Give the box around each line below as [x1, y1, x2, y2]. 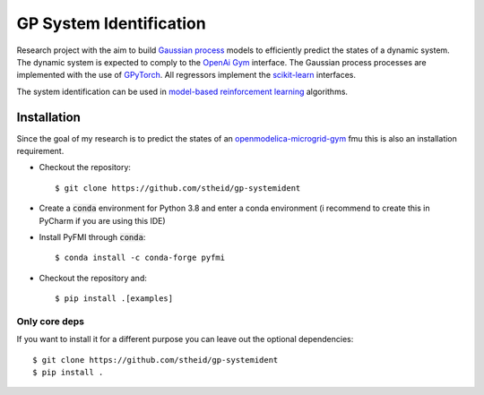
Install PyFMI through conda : [39, 231, 146, 242]
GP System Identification [16, 13, 206, 33]
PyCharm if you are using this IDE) [39, 215, 166, 226]
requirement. [16, 146, 65, 157]
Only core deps [16, 314, 85, 327]
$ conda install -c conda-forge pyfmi [55, 253, 226, 263]
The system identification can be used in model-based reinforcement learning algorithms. [16, 86, 349, 97]
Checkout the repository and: [39, 272, 148, 283]
